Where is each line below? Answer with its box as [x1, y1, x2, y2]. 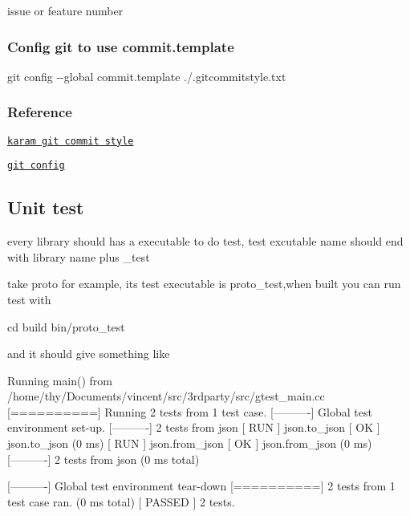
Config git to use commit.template [7, 36, 234, 56]
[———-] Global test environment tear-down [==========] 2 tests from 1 [7, 477, 396, 494]
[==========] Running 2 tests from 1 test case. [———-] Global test [7, 403, 372, 420]
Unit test [7, 195, 84, 220]
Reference [7, 102, 72, 122]
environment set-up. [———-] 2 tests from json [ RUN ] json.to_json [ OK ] [7, 419, 380, 436]
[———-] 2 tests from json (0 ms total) [7, 450, 200, 467]
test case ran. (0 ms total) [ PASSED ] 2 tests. [7, 493, 235, 510]
